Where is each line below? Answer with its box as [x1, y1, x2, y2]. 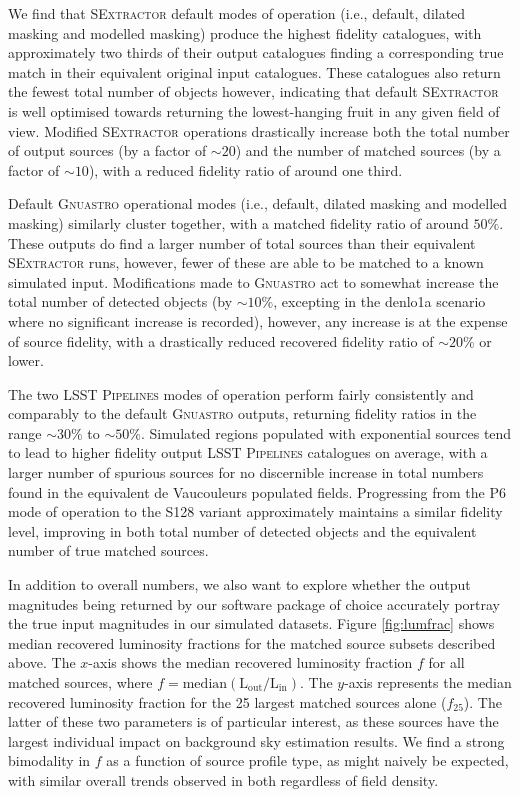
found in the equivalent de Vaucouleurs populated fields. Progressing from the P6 [8, 481, 506, 502]
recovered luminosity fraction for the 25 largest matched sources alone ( [8, 691, 447, 712]
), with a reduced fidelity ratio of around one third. [88, 159, 403, 180]
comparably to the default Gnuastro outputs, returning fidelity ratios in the [8, 403, 477, 424]
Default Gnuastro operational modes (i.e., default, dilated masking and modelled [8, 193, 508, 214]
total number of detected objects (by [8, 291, 233, 312]
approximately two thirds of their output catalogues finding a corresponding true [8, 42, 504, 63]
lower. [8, 350, 44, 371]
